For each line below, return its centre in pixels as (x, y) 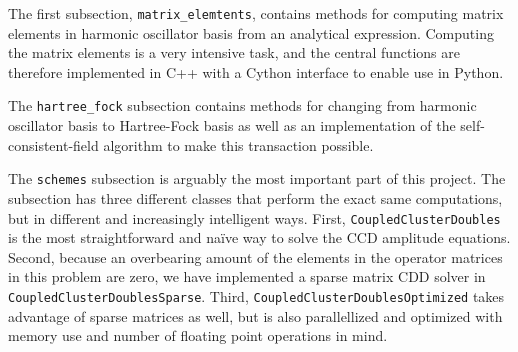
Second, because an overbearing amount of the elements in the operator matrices (255, 256)
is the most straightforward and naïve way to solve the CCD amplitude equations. (259, 237)
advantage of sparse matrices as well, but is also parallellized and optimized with (255, 315)
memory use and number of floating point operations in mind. (198, 335)
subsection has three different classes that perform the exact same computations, (255, 197)
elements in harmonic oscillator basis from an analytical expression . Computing (251, 32)
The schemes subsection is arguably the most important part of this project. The (257, 178)
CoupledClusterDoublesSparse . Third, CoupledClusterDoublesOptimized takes (256, 295)
